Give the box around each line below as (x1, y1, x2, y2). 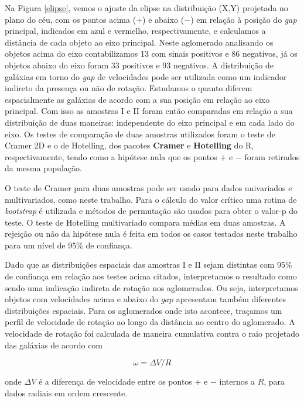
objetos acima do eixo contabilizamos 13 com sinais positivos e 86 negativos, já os (5, 47, 298, 60)
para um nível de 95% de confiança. (5, 238, 132, 251)
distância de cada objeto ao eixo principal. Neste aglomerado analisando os (5, 36, 274, 48)
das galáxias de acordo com (5, 338, 103, 351)
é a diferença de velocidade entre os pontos (38, 375, 192, 388)
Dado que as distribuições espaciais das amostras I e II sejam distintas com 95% (5, 258, 292, 271)
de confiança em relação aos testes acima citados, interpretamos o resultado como (5, 270, 297, 282)
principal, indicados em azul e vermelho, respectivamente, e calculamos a (5, 25, 266, 37)
